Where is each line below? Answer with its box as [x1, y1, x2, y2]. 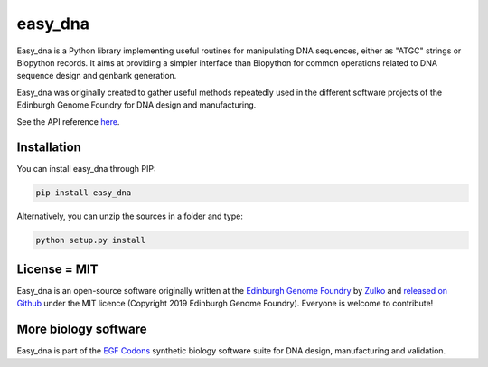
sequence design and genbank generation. [16, 71, 177, 81]
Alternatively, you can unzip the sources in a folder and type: [16, 211, 244, 221]
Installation [16, 140, 81, 155]
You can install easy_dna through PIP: [16, 164, 156, 174]
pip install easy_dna [35, 188, 132, 198]
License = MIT [16, 261, 99, 277]
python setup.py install [35, 235, 146, 246]
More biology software [16, 322, 148, 337]
